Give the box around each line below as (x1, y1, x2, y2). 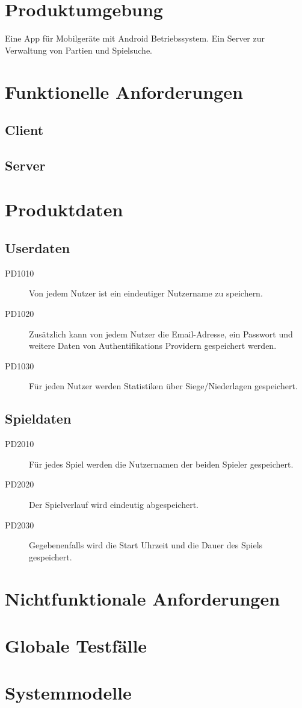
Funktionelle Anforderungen (5, 79, 243, 104)
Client (5, 121, 44, 139)
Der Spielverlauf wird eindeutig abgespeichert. (29, 498, 199, 510)
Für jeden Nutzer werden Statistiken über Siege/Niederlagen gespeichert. (29, 380, 298, 392)
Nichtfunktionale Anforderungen (5, 586, 280, 610)
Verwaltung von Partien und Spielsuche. (5, 43, 152, 56)
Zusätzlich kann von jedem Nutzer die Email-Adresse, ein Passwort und (29, 327, 293, 340)
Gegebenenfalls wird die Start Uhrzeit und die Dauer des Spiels (29, 539, 263, 551)
